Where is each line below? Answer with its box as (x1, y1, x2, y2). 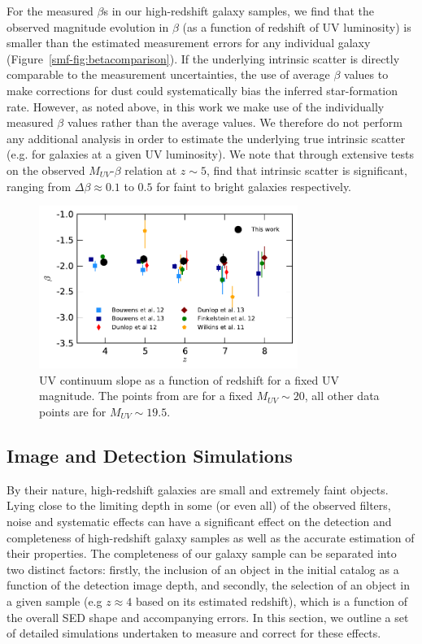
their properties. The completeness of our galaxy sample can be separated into (7, 545, 397, 562)
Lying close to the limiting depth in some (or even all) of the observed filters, (7, 497, 391, 514)
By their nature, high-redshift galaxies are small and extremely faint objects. (7, 481, 389, 498)
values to (344, 66, 389, 83)
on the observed (7, 161, 85, 178)
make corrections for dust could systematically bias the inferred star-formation (7, 81, 398, 98)
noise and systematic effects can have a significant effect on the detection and (7, 512, 392, 529)
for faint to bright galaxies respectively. (156, 177, 352, 194)
